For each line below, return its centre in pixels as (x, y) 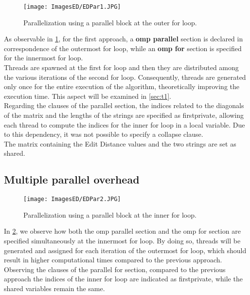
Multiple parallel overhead (72, 179)
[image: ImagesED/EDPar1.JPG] (72, 7)
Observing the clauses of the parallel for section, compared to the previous (115, 269)
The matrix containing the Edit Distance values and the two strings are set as (120, 143)
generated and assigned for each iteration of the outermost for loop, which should (125, 250)
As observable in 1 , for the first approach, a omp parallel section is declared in (124, 39)
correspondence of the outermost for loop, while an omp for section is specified (123, 48)
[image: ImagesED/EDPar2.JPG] (72, 199)
